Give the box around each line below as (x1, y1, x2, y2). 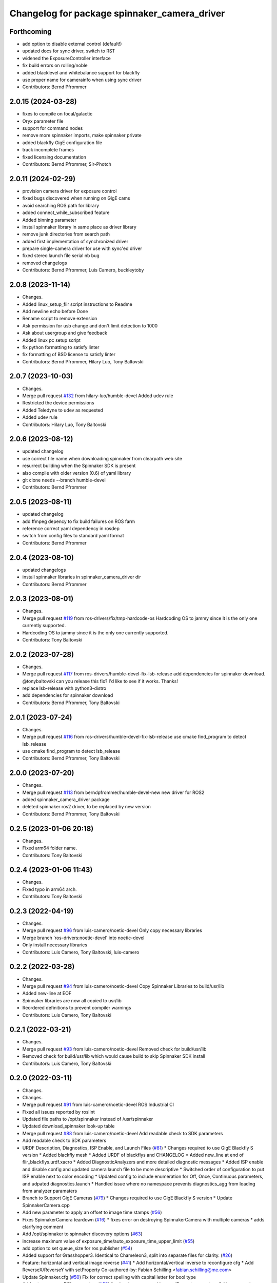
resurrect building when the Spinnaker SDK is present (22, 462, 136, 469)
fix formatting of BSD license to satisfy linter (22, 352, 115, 358)
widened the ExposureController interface (22, 55, 111, 61)
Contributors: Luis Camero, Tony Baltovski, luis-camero (22, 949, 140, 955)
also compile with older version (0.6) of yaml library (22, 470, 131, 476)
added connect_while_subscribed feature (22, 209, 110, 216)
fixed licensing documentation (22, 154, 87, 160)
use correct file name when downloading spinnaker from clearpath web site (22, 455, 182, 461)
